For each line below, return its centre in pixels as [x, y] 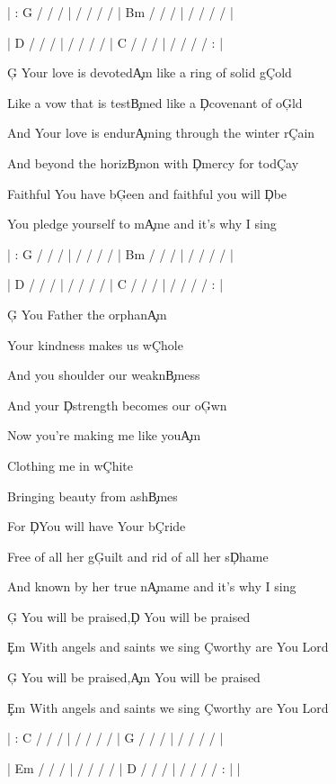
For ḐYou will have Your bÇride [97, 526]
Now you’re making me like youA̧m [104, 435]
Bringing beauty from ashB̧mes [93, 496]
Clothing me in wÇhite [70, 465]
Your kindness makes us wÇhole [95, 344]
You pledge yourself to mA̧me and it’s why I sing [142, 224]
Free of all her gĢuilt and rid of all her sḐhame [138, 556]
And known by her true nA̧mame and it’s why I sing [152, 586]
